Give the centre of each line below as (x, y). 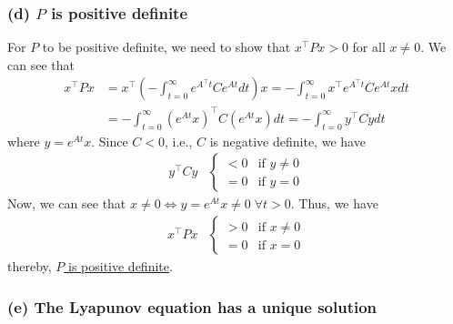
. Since (110, 141)
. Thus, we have (334, 203)
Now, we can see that (67, 203)
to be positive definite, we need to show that (166, 47)
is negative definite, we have (287, 141)
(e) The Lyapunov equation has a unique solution (192, 306)
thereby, (30, 266)
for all (369, 47)
